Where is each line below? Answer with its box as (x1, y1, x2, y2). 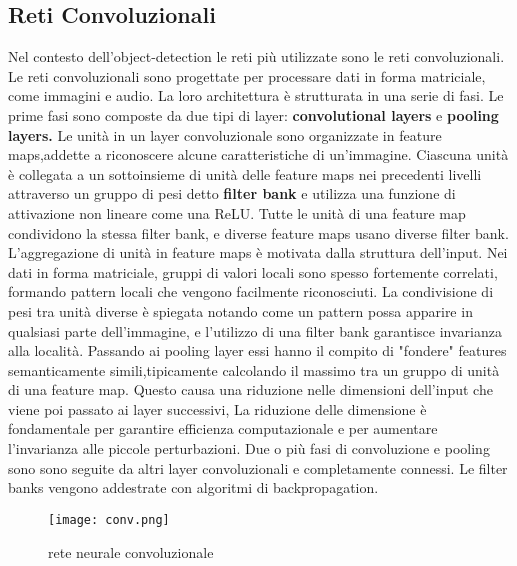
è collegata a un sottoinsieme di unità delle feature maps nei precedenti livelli (8, 163, 482, 184)
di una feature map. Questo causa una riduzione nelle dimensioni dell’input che (8, 379, 493, 400)
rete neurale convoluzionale (48, 541, 214, 562)
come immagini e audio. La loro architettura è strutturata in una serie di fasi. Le (8, 85, 504, 106)
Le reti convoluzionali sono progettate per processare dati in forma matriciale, (8, 65, 486, 86)
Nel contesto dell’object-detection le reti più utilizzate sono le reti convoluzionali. (8, 46, 505, 67)
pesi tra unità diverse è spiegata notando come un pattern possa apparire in (8, 300, 473, 321)
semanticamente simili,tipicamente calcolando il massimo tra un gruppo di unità (8, 359, 500, 380)
